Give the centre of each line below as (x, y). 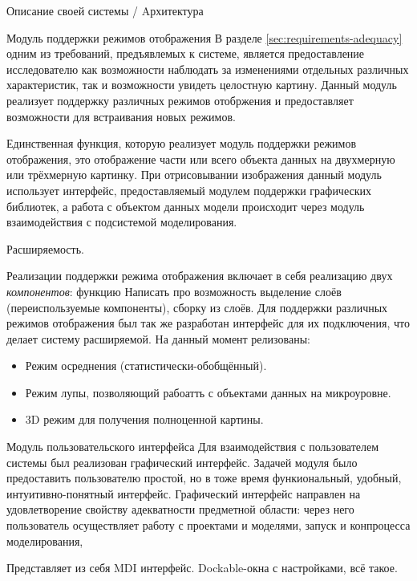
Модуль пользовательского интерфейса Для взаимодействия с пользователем (193, 447)
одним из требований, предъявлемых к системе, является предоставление (186, 53)
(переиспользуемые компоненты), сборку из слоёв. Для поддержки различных (197, 307)
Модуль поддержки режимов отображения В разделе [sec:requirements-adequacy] (204, 37)
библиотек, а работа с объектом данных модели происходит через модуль (186, 206)
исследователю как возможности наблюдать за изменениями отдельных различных (208, 69)
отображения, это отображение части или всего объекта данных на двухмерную (201, 158)
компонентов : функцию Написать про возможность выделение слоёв (174, 291)
